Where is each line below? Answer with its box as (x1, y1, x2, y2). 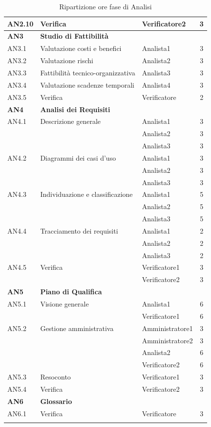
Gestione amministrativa (40, 323, 114, 333)
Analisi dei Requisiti (40, 104, 110, 114)
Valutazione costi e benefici (40, 43, 122, 53)
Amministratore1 (142, 323, 193, 333)
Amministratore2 (142, 335, 193, 345)
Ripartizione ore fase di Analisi (59, 1, 152, 11)
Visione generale (40, 299, 89, 308)
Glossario (40, 396, 72, 406)
